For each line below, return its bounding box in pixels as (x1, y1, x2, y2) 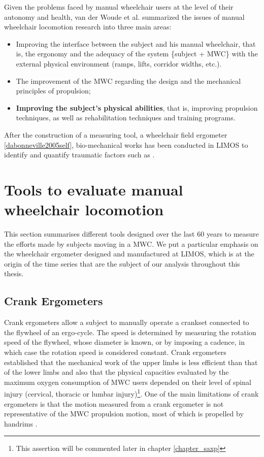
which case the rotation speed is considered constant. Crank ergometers (4, 346, 226, 357)
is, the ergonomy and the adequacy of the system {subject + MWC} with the (16, 48, 258, 59)
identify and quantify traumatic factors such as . (4, 149, 155, 160)
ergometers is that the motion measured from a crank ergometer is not (4, 398, 224, 409)
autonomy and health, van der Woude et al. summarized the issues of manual (4, 11, 245, 22)
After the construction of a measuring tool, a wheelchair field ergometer (4, 129, 227, 140)
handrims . (4, 418, 38, 429)
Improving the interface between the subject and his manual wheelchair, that (16, 38, 256, 49)
